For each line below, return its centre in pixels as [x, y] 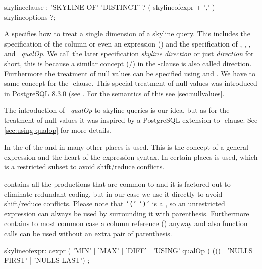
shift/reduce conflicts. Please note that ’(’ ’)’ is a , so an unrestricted [115, 204]
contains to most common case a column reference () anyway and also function [126, 223]
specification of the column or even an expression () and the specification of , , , [127, 43]
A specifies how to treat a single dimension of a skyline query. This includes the [127, 34]
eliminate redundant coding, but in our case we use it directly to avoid [113, 193]
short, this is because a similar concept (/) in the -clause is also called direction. [128, 63]
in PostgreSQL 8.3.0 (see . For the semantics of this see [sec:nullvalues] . [114, 93]
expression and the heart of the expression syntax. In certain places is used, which [131, 156]
